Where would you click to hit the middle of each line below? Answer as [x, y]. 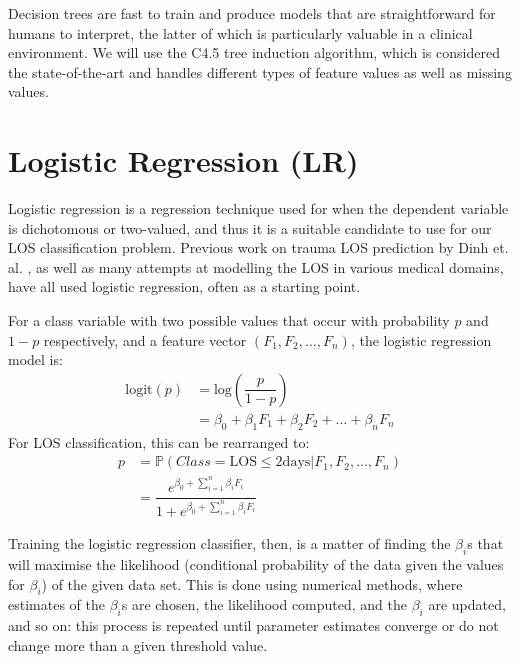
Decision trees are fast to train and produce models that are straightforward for [252, 13]
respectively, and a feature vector [145, 339]
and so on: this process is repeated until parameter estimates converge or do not [253, 625]
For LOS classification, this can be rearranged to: [159, 441]
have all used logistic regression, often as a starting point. [184, 286]
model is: [35, 359]
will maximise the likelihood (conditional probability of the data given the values [256, 564]
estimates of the [56, 604]
